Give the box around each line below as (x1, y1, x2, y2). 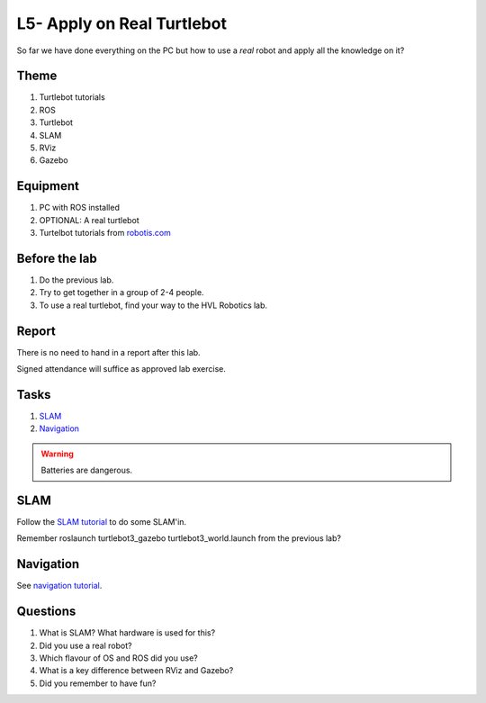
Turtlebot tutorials (39, 92, 105, 103)
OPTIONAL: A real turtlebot (39, 214, 139, 225)
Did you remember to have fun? (39, 678, 157, 689)
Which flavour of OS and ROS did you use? (39, 653, 198, 663)
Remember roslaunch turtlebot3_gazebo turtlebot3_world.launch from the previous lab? (16, 533, 342, 544)
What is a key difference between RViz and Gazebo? (39, 665, 234, 676)
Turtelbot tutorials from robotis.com (39, 228, 171, 239)
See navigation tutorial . (16, 581, 103, 591)
